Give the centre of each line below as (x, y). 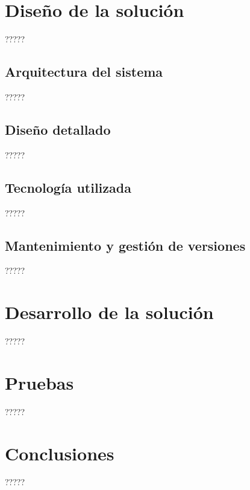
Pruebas (39, 382)
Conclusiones (60, 453)
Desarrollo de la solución (109, 312)
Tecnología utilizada (68, 187)
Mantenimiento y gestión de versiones (125, 245)
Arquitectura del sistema (84, 72)
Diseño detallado (58, 129)
